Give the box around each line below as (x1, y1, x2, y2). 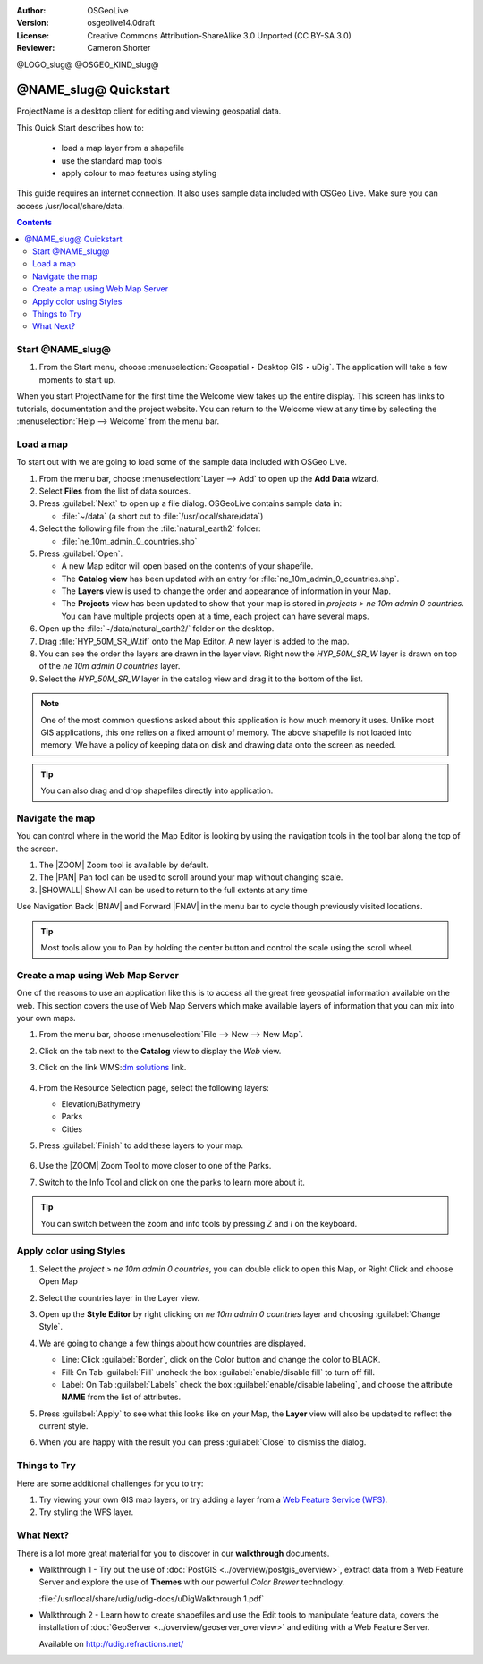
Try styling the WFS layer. (38, 1507, 134, 1517)
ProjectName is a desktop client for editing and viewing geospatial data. (16, 106, 282, 116)
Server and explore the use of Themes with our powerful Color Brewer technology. (38, 1576, 344, 1587)
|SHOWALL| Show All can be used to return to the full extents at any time (38, 884, 308, 895)
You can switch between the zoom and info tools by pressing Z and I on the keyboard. (40, 1218, 358, 1229)
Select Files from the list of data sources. (38, 486, 191, 496)
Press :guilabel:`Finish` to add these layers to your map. (38, 1140, 244, 1151)
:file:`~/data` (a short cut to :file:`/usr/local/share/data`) (61, 511, 264, 521)
